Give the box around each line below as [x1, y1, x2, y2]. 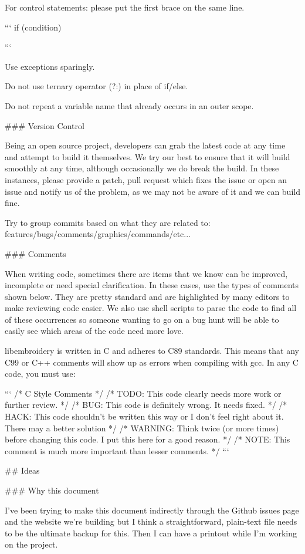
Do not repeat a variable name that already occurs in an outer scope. [5, 99, 254, 112]
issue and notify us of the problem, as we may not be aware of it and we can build [5, 185, 300, 197]
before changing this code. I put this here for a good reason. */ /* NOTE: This [5, 433, 290, 445]
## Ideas [5, 464, 40, 477]
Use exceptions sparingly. [5, 60, 95, 72]
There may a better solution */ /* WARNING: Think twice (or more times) [5, 421, 279, 434]
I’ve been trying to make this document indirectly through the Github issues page [5, 504, 299, 516]
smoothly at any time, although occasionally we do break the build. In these [5, 162, 279, 174]
